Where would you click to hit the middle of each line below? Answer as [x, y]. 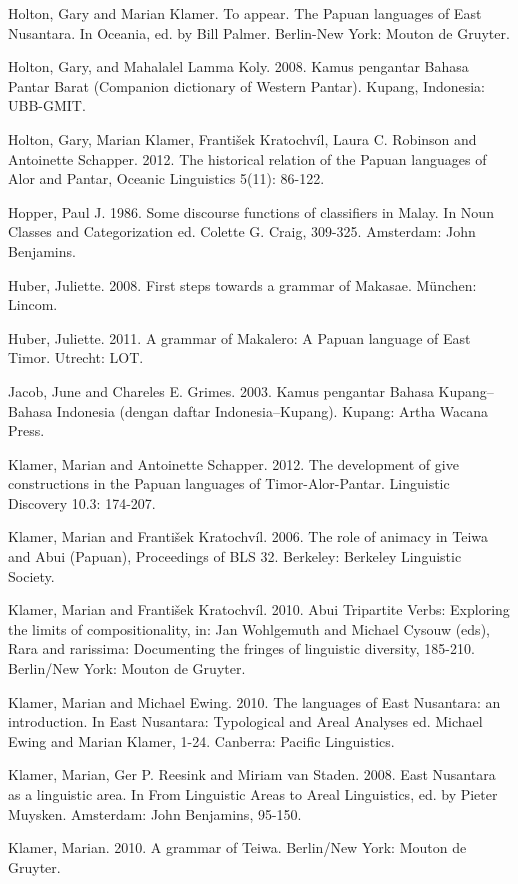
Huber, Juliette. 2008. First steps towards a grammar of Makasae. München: [242, 284]
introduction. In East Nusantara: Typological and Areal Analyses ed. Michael [245, 721]
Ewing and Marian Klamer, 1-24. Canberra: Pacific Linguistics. [201, 740]
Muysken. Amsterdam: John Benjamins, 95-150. [155, 813]
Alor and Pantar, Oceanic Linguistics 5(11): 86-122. [166, 178]
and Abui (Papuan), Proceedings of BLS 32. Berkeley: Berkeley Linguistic [235, 556]
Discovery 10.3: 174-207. [82, 502]
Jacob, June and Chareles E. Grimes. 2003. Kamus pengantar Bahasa [221, 390]
